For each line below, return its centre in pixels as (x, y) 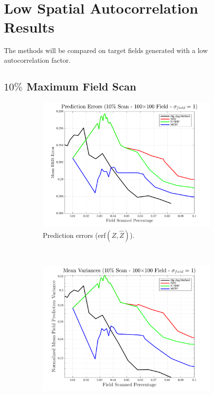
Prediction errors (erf (74, 235)
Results (29, 27)
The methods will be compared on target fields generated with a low (106, 50)
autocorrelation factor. (37, 60)
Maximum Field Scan (81, 86)
